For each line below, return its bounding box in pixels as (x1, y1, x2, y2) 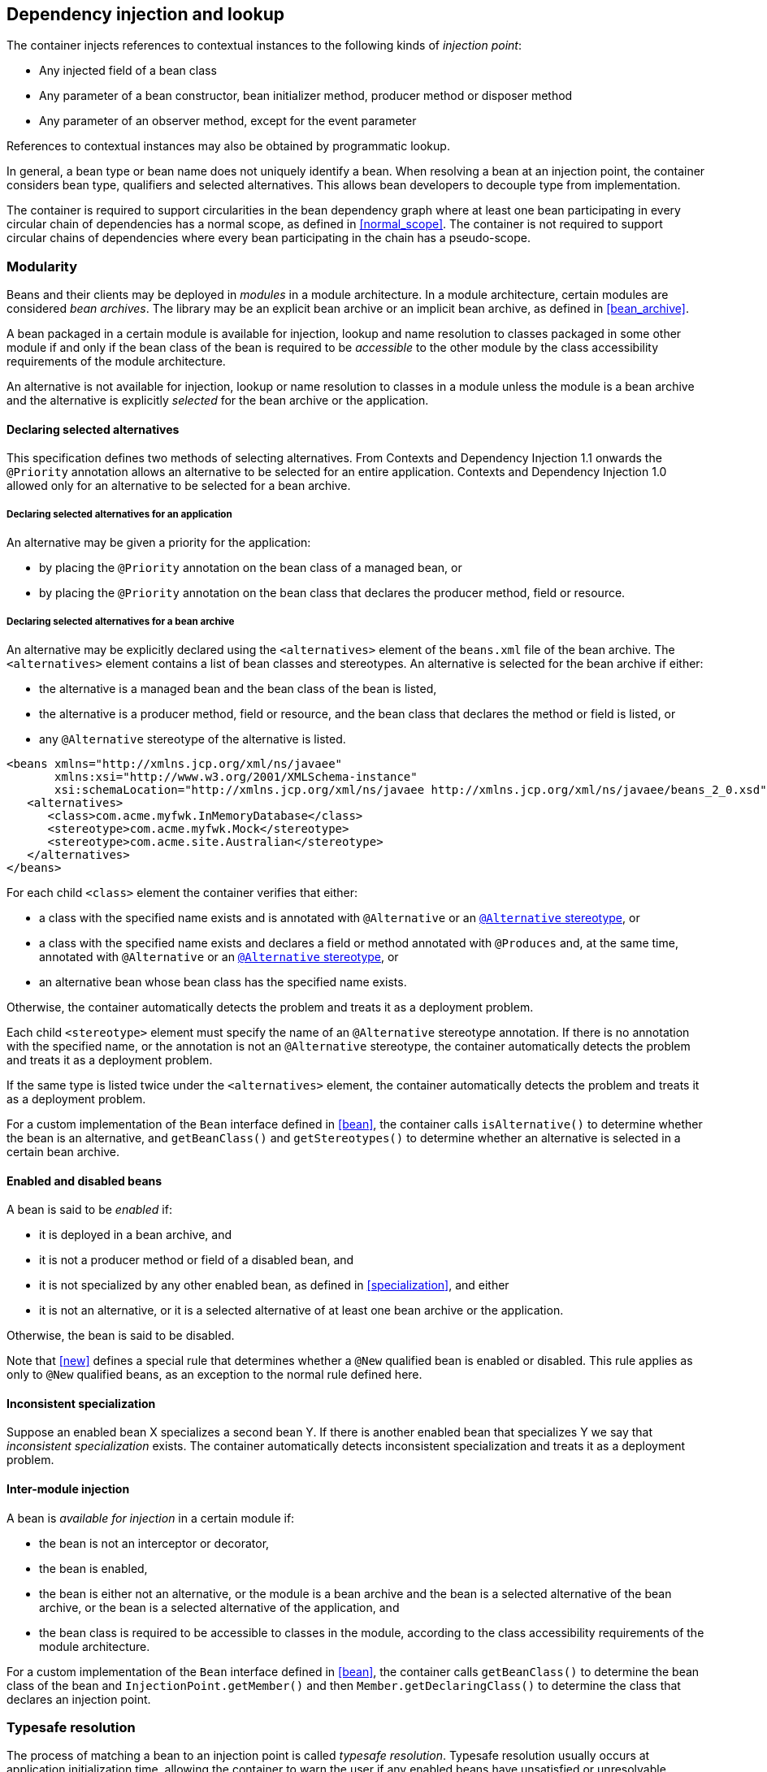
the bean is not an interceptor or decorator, (39, 1536, 270, 1550)
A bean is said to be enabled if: (6, 1202, 172, 1217)
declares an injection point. (6, 1692, 151, 1706)
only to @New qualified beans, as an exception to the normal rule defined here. (6, 1367, 422, 1382)
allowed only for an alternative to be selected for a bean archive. (6, 479, 351, 493)
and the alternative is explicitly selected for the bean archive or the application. (6, 393, 429, 408)
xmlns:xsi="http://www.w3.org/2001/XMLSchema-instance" (54, 769, 418, 783)
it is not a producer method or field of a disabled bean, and (39, 1253, 354, 1267)
